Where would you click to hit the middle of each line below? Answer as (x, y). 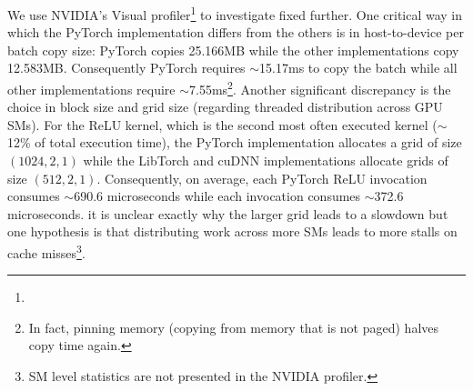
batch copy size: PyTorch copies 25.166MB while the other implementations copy (233, 50)
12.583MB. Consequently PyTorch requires (126, 68)
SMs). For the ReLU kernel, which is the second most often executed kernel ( (222, 124)
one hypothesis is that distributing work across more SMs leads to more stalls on (232, 231)
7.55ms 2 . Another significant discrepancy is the (320, 88)
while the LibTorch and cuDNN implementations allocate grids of (266, 160)
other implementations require (91, 89)
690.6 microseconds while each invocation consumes (217, 196)
